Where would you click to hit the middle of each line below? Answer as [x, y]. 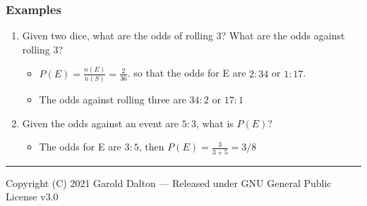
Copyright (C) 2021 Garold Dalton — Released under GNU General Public [169, 182]
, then [151, 147]
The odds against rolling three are [113, 99]
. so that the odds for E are [187, 73]
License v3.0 [32, 197]
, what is [215, 123]
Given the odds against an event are [100, 123]
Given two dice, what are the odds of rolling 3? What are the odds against [183, 36]
